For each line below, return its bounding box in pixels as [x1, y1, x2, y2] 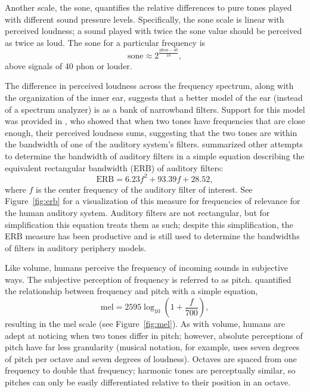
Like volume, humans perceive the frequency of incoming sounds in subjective [5, 261, 289, 274]
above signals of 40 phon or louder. [5, 59, 132, 72]
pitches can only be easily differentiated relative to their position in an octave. [5, 376, 291, 388]
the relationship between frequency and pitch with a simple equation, [5, 285, 258, 297]
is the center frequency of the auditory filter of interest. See [36, 183, 253, 195]
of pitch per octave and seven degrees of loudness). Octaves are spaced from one [5, 352, 297, 365]
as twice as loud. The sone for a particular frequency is [5, 36, 206, 48]
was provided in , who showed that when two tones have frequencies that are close [5, 115, 305, 127]
